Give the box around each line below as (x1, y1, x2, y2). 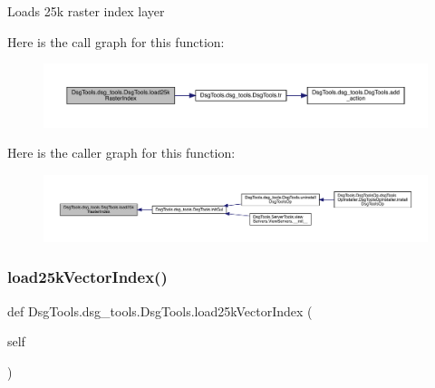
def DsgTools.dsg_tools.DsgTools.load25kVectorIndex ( (7, 301, 313, 320)
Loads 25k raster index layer (7, 2, 165, 20)
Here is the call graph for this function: (7, 32, 225, 51)
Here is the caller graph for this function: (7, 143, 236, 162)
